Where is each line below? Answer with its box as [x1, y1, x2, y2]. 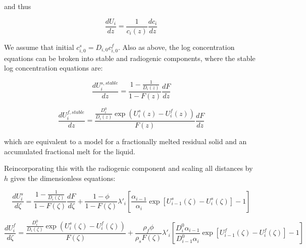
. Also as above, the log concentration [118, 41, 235, 52]
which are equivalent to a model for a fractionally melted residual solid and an [4, 136, 247, 147]
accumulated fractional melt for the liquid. [4, 146, 135, 156]
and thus [4, 1, 31, 11]
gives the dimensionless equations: [10, 172, 116, 183]
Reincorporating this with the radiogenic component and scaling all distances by [4, 163, 253, 173]
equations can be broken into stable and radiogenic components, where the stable [4, 52, 256, 63]
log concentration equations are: [4, 63, 103, 73]
